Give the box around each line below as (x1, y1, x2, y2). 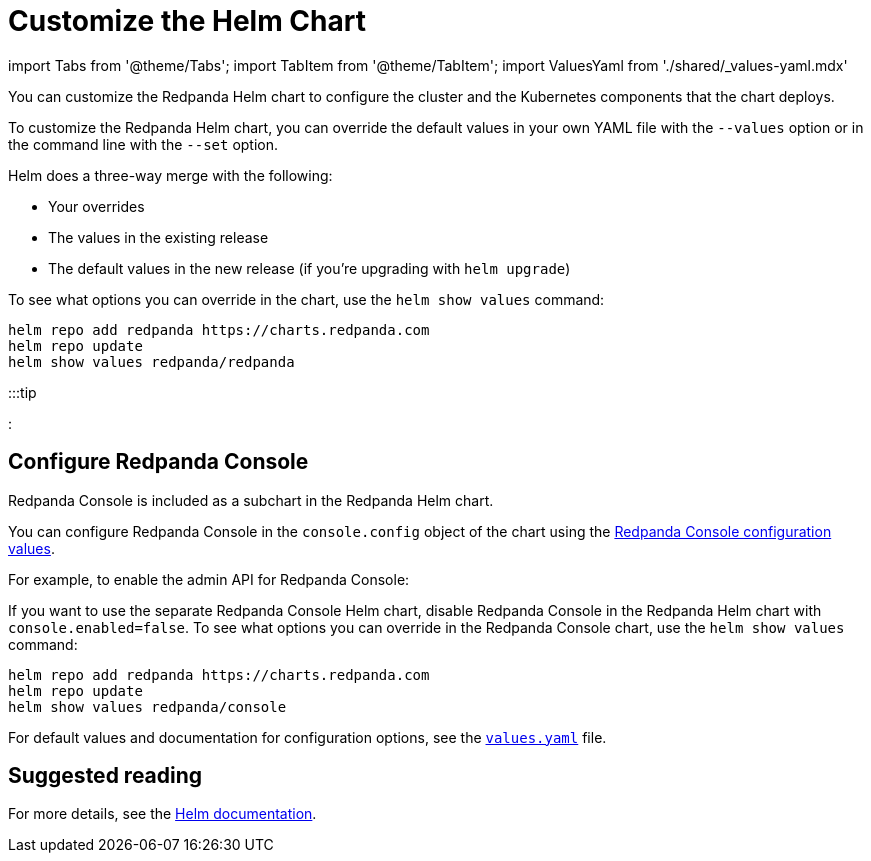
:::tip (8, 383, 37, 401)
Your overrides (48, 197, 145, 215)
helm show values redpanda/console (8, 698, 287, 715)
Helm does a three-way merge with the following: (8, 166, 333, 184)
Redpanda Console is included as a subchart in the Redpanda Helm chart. (8, 491, 494, 509)
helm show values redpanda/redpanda (8, 353, 295, 370)
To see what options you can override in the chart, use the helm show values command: (8, 290, 605, 308)
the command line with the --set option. (8, 135, 279, 153)
